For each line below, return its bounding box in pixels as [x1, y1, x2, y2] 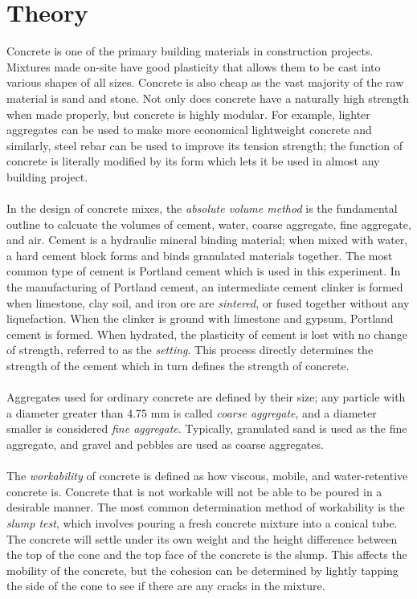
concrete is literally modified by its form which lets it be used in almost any [6, 153, 380, 169]
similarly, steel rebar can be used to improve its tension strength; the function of [6, 137, 403, 153]
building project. [6, 168, 88, 185]
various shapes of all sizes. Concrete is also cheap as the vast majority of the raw [6, 74, 404, 91]
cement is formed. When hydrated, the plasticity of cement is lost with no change [6, 325, 407, 342]
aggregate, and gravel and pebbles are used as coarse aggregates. [6, 435, 324, 452]
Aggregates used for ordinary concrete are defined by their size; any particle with [6, 389, 406, 405]
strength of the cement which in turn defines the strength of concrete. [6, 357, 350, 373]
